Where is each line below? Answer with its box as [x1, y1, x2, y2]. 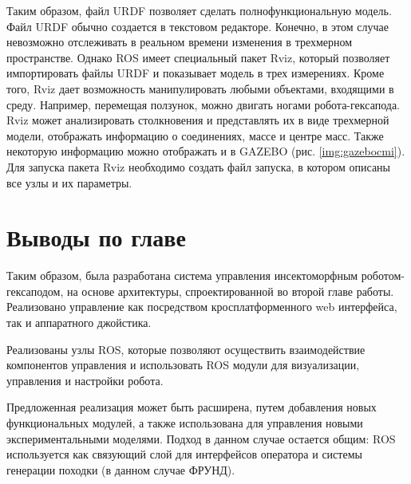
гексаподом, [6, 282, 64, 299]
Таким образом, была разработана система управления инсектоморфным [6, 267, 358, 284]
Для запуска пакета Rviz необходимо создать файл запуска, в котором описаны [6, 158, 391, 175]
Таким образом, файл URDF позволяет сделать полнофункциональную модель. [6, 2, 392, 18]
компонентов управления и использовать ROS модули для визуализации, [6, 356, 360, 373]
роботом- [361, 267, 405, 284]
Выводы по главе [6, 221, 186, 254]
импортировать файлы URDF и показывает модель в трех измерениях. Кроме [6, 65, 385, 81]
